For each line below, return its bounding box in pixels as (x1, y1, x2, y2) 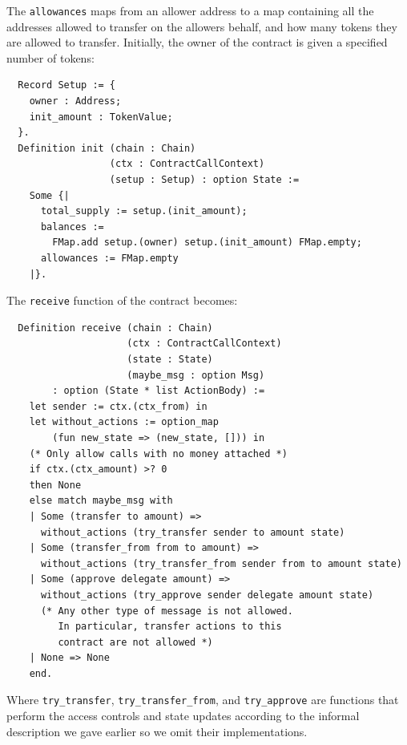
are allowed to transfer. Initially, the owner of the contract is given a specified (6, 34, 388, 51)
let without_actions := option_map (29, 416, 219, 428)
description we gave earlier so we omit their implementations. (6, 723, 308, 739)
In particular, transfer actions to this (58, 621, 282, 633)
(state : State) (127, 354, 213, 365)
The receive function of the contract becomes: (6, 292, 238, 309)
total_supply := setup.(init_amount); (40, 205, 248, 217)
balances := (40, 221, 104, 233)
